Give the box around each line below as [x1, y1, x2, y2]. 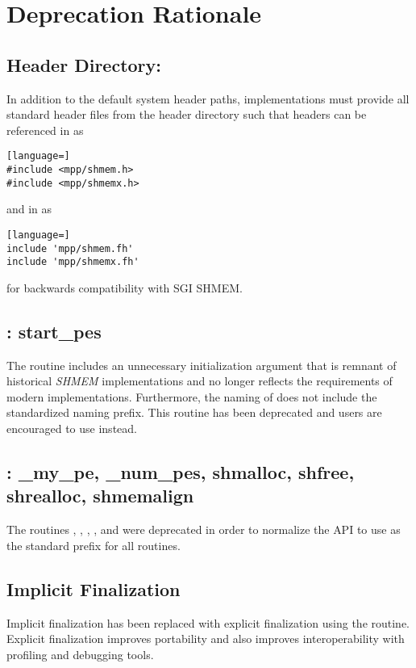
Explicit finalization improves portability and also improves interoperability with [6, 630, 405, 647]
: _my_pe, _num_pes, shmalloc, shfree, [6, 460, 355, 485]
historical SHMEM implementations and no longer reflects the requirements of [6, 372, 393, 389]
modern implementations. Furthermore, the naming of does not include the [6, 388, 377, 405]
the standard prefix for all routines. [6, 536, 181, 553]
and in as [6, 200, 52, 217]
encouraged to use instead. [6, 420, 137, 437]
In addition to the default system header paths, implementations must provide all [6, 90, 410, 107]
